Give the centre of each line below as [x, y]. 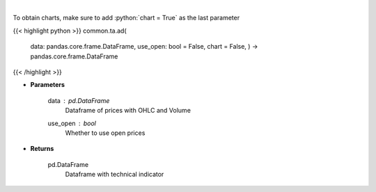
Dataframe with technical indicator [115, 175]
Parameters [48, 85]
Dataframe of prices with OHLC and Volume [128, 111]
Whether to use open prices [105, 133]
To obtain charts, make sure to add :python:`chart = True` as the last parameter [126, 18]
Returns [42, 149]
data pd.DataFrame [79, 100]
